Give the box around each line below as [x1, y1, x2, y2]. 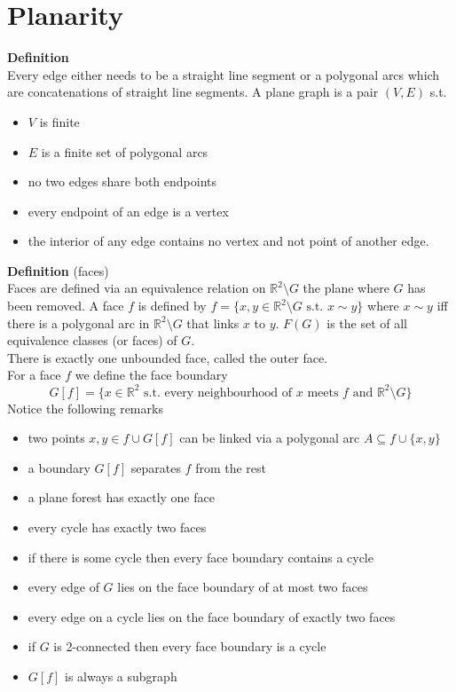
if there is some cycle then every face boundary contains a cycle [28, 547, 373, 566]
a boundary [28, 458, 90, 476]
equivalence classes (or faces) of [7, 331, 177, 350]
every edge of [28, 578, 99, 596]
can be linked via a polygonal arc [179, 429, 360, 447]
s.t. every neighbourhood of [144, 386, 293, 399]
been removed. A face [7, 296, 124, 315]
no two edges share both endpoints [28, 172, 217, 191]
